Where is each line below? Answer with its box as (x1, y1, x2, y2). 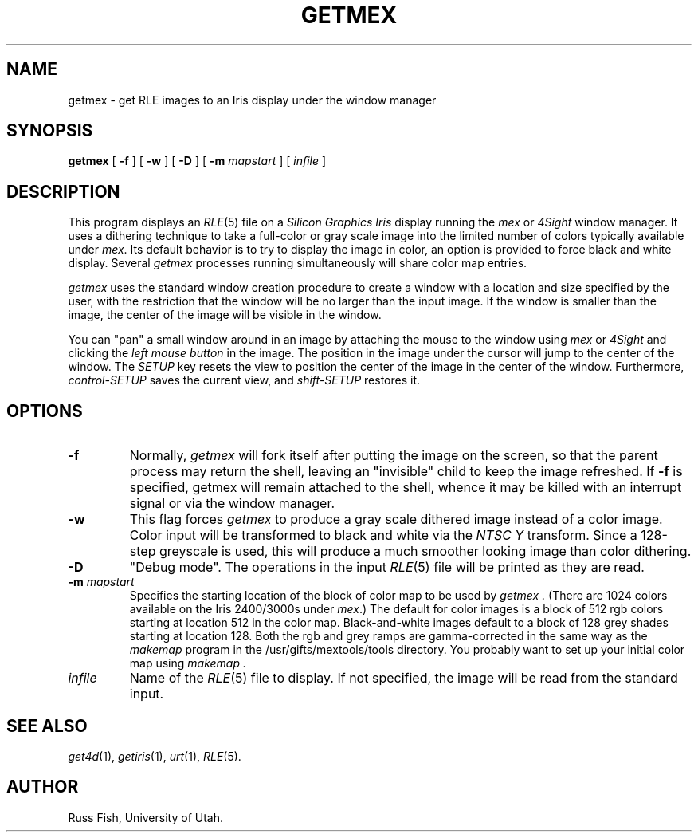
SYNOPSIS (6, 120, 93, 141)
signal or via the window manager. (129, 495, 335, 512)
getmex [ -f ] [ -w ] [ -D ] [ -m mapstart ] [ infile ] (68, 154, 327, 168)
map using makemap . (129, 656, 246, 671)
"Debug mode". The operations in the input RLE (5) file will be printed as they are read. (129, 559, 645, 576)
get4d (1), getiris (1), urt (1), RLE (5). (68, 749, 241, 763)
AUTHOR (6, 777, 79, 797)
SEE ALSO (6, 715, 88, 736)
